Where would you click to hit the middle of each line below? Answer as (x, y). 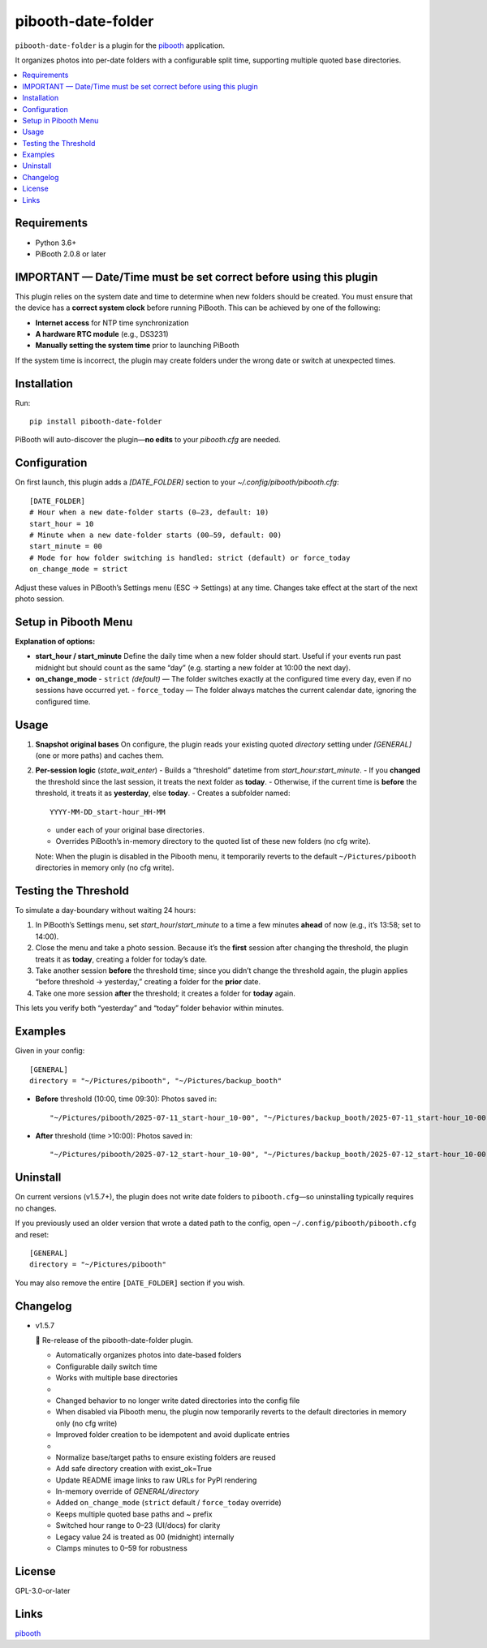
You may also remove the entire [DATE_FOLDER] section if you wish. (130, 1283)
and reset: (32, 1234)
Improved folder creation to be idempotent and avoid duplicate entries (172, 1435)
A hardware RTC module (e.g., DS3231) (102, 334)
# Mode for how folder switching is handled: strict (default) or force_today (190, 557)
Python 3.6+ (56, 243)
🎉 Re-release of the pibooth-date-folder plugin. (114, 1340)
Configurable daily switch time (106, 1366)
